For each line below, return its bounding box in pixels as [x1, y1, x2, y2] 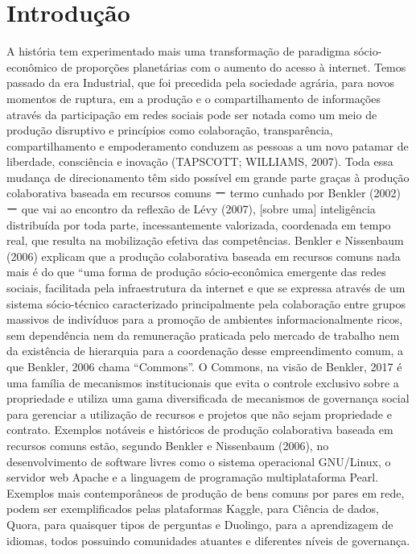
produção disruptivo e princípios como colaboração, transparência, [6, 122, 333, 138]
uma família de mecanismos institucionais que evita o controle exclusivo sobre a [6, 374, 399, 391]
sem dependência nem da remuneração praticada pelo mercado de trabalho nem [6, 326, 400, 343]
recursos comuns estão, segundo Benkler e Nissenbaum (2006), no [6, 436, 329, 453]
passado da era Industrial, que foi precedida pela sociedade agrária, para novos [6, 74, 395, 91]
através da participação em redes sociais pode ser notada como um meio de [6, 105, 377, 122]
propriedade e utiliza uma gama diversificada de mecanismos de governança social [6, 390, 410, 407]
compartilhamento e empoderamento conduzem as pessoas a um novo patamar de [6, 137, 409, 154]
